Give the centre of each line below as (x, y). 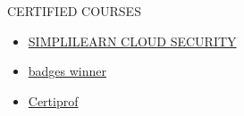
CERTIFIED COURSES (74, 11)
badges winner (67, 71)
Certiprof (53, 100)
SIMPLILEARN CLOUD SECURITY (132, 41)
